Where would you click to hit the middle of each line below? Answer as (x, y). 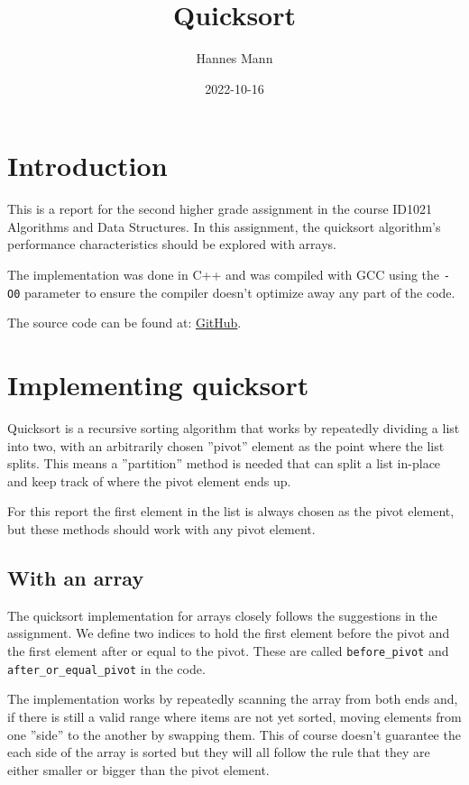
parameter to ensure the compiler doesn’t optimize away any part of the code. (239, 292)
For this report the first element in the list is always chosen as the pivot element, (231, 511)
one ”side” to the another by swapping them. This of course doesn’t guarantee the (234, 734)
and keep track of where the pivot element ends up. (149, 480)
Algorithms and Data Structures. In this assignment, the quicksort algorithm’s (224, 226)
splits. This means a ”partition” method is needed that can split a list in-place (224, 463)
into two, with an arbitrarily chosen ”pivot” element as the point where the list (226, 445)
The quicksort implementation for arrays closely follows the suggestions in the (222, 615)
